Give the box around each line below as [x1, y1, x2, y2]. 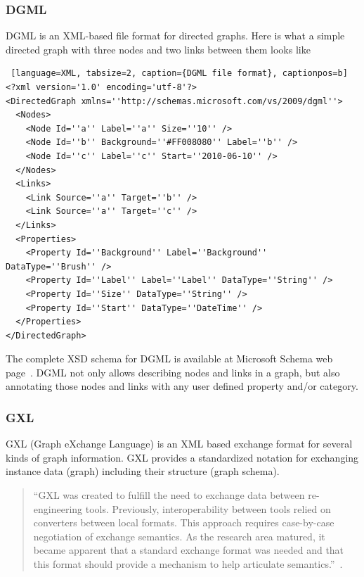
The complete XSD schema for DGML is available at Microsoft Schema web [6, 351, 333, 366]
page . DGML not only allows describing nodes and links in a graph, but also [6, 364, 340, 379]
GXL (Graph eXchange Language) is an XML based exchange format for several [6, 436, 353, 451]
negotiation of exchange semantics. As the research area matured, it [33, 528, 325, 543]
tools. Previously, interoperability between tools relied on [85, 501, 331, 516]
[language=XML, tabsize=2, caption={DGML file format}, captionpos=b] [11, 68, 348, 79]
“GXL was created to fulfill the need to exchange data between [33, 488, 305, 502]
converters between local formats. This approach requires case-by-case [33, 515, 334, 530]
